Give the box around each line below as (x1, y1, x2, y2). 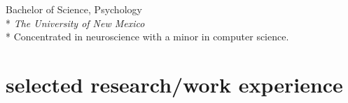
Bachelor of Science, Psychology (6, 2, 142, 16)
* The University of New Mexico (6, 15, 145, 30)
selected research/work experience (6, 70, 343, 98)
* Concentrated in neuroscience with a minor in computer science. (6, 29, 289, 44)
